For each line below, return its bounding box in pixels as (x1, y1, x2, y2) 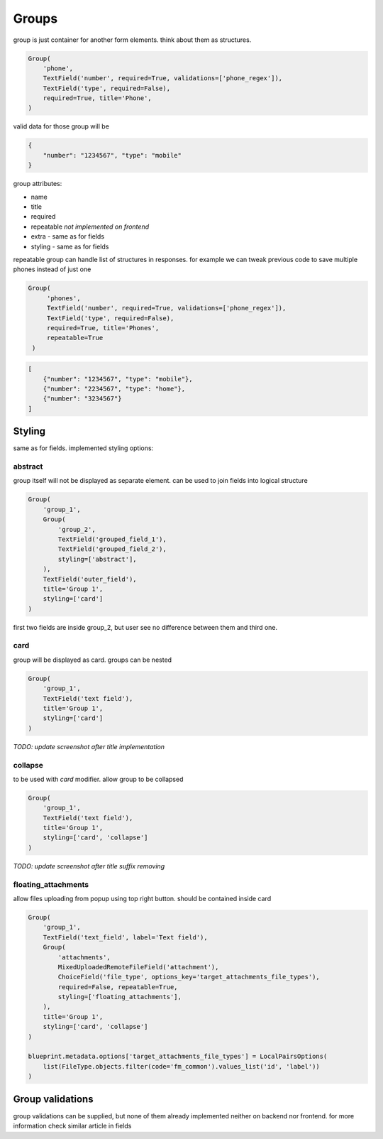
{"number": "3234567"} (43, 395, 122, 403)
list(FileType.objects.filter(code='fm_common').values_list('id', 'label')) (43, 1062, 321, 1070)
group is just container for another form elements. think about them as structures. (13, 36, 252, 44)
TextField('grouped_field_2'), (57, 545, 167, 553)
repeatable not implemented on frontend (30, 222, 149, 231)
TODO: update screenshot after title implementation (13, 742, 165, 751)
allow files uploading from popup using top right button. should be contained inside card (13, 894, 272, 903)
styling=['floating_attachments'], (57, 993, 182, 1001)
